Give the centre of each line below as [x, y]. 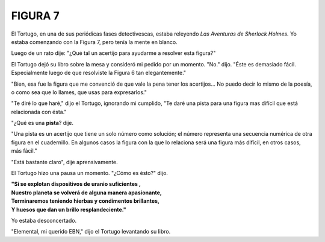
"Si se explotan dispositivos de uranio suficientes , [76, 184]
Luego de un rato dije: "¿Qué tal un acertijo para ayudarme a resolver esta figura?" [113, 53]
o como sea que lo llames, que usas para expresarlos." [79, 92]
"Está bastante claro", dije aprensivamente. [65, 162]
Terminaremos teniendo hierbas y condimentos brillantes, [85, 201]
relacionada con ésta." [39, 112]
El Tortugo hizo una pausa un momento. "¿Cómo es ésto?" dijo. [90, 173]
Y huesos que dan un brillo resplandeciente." [69, 209]
